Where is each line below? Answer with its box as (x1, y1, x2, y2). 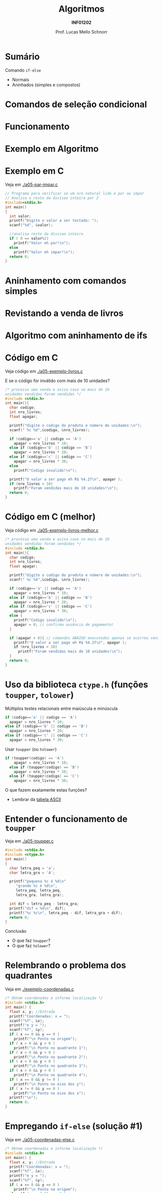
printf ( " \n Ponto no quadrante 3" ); (14, 1064, 88, 1068)
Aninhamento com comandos (5, 275, 127, 286)
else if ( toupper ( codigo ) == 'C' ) (9, 774, 79, 779)
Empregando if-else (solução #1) (5, 1121, 143, 1132)
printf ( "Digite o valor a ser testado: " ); (9, 218, 98, 223)
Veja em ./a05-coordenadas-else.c (5, 1137, 75, 1142)
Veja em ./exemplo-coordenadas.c (5, 986, 74, 992)
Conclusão (5, 928, 27, 934)
